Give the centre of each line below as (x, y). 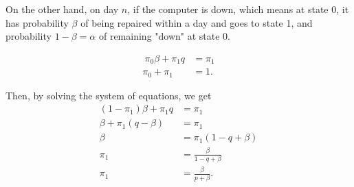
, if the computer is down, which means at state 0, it (238, 9)
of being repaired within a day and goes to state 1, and (197, 22)
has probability (37, 22)
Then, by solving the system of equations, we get (109, 95)
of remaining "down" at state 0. (165, 36)
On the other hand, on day (62, 9)
